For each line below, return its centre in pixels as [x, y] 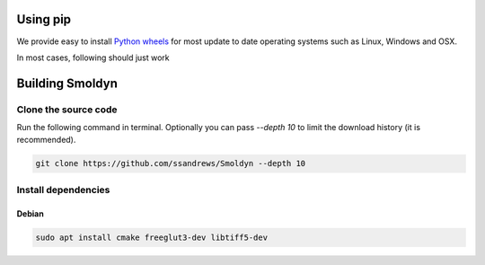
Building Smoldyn [67, 83]
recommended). [46, 140]
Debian [30, 213]
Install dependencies [63, 190]
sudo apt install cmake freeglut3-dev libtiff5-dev [152, 237]
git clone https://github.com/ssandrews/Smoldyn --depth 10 [171, 163]
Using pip [44, 19]
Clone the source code [67, 110]
